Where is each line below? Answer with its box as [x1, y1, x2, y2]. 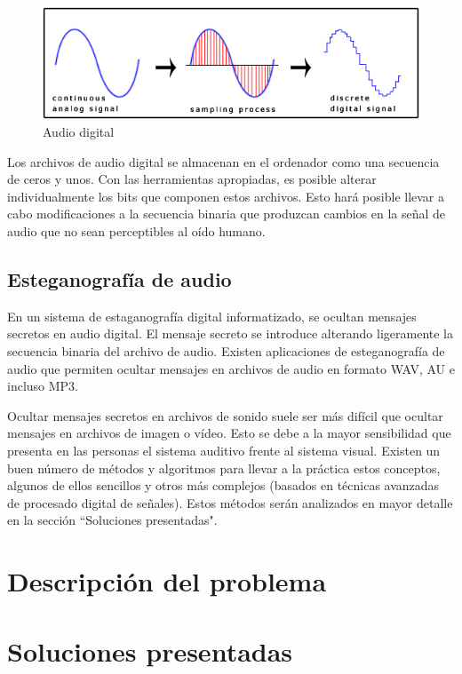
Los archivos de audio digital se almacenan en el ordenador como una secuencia [7, 152, 440, 170]
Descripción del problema [7, 563, 327, 599]
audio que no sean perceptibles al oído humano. [7, 222, 266, 241]
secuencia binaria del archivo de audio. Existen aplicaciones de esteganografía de [7, 342, 445, 361]
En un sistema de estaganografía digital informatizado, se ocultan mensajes [7, 306, 417, 325]
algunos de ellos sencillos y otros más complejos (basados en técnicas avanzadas [7, 476, 440, 495]
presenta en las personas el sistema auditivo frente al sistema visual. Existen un [7, 440, 441, 459]
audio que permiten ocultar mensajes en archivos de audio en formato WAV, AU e [7, 359, 455, 377]
